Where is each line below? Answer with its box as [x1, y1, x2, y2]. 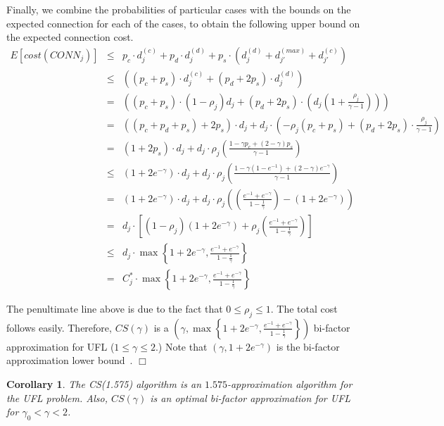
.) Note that [155, 339, 208, 353]
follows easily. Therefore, [6, 320, 112, 334]
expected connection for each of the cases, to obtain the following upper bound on [6, 15, 360, 30]
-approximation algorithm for [227, 377, 353, 391]
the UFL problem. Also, [6, 390, 108, 405]
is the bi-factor [276, 339, 340, 353]
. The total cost [270, 301, 338, 316]
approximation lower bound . [6, 353, 133, 368]
